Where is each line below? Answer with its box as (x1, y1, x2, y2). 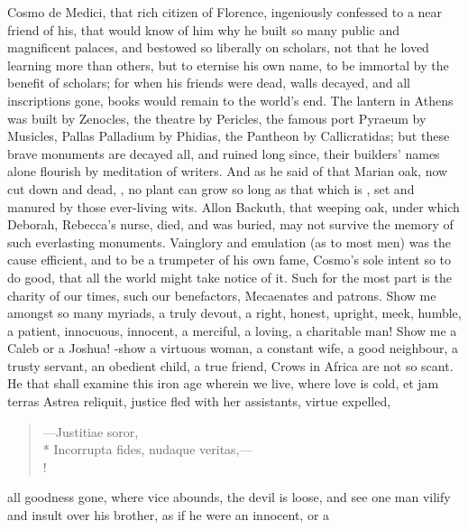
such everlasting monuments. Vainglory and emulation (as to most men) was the (7, 232, 452, 251)
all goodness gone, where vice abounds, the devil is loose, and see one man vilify (7, 488, 451, 507)
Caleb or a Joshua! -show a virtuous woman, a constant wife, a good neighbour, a (7, 339, 458, 358)
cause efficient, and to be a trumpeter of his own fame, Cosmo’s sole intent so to (7, 250, 452, 269)
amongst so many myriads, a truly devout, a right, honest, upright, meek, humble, (7, 303, 462, 322)
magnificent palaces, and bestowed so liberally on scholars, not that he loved (7, 38, 429, 57)
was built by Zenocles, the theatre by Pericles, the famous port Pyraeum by (7, 108, 427, 127)
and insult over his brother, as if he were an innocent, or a (7, 506, 330, 525)
